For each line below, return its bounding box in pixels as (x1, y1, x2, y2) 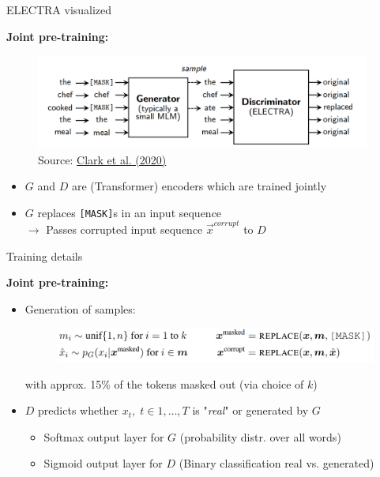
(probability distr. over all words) (179, 428, 341, 445)
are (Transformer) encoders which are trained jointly (71, 178, 327, 194)
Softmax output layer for (43, 428, 164, 445)
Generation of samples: (24, 300, 136, 317)
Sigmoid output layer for (43, 455, 163, 471)
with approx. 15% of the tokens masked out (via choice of (24, 375, 304, 392)
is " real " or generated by (192, 402, 309, 419)
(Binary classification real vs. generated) (179, 455, 374, 471)
